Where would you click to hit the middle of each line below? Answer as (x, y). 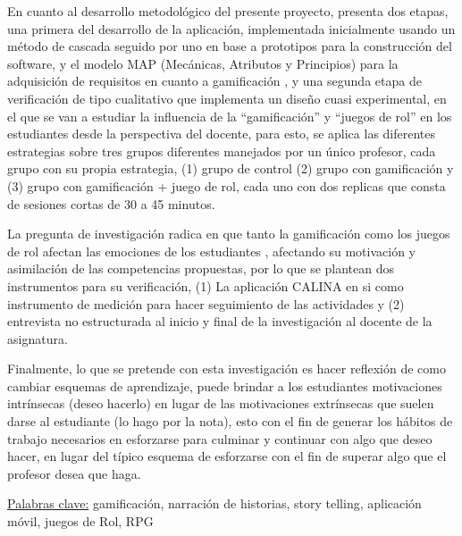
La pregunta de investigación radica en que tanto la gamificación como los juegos (229, 234)
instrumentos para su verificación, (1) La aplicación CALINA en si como (206, 285)
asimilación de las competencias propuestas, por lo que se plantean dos (201, 268)
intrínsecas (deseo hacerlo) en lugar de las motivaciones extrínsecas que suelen (221, 403)
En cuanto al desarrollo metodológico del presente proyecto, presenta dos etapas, (228, 11)
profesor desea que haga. (74, 473)
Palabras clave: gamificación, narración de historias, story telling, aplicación (214, 503)
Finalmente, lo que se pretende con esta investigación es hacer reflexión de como (227, 368)
